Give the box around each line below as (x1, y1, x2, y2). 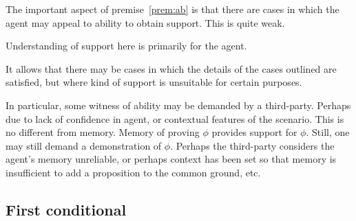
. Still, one (306, 125, 350, 139)
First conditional (6, 198, 127, 220)
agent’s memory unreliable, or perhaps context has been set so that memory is (6, 152, 337, 166)
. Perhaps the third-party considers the (170, 138, 335, 152)
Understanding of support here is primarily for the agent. (6, 38, 247, 53)
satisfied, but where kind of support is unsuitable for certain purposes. (6, 75, 302, 89)
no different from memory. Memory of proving (6, 125, 200, 139)
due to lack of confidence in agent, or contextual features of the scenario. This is (6, 111, 344, 126)
